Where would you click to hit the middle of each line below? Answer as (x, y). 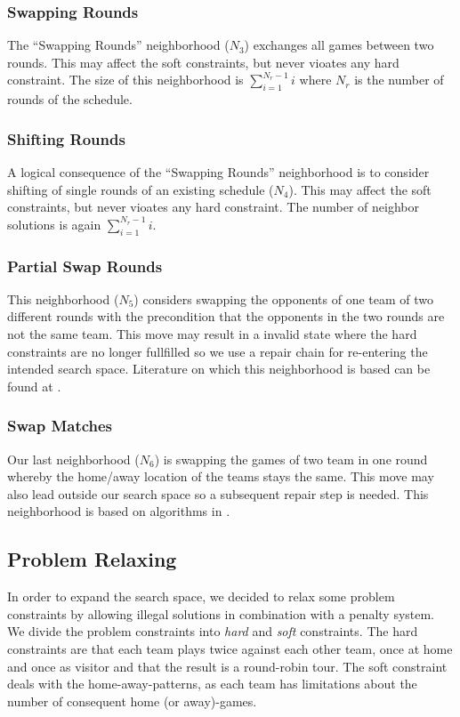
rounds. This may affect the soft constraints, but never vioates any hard (203, 62)
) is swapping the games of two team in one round (291, 459)
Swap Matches (60, 426)
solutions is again (54, 224)
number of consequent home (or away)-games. (132, 701)
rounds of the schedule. (70, 99)
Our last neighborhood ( (73, 459)
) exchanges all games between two (339, 45)
